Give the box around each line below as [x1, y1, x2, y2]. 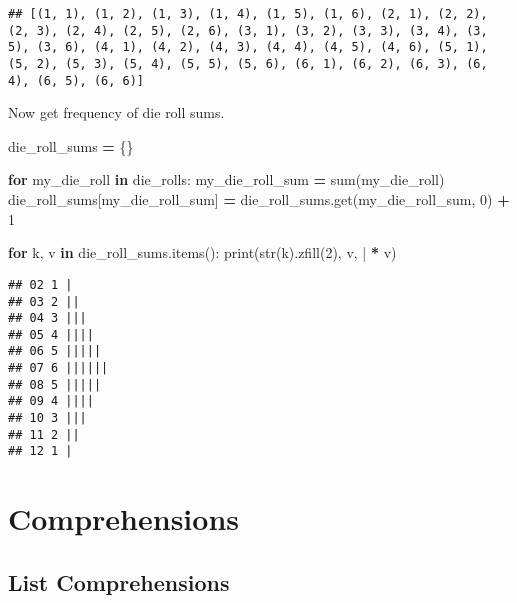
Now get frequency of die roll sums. [8, 102, 225, 123]
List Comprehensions [8, 566, 230, 597]
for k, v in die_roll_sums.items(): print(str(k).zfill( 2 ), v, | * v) [8, 242, 397, 263]
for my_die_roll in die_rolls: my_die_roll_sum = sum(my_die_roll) [8, 169, 445, 190]
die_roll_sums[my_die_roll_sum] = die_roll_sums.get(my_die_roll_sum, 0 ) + [8, 189, 510, 210]
